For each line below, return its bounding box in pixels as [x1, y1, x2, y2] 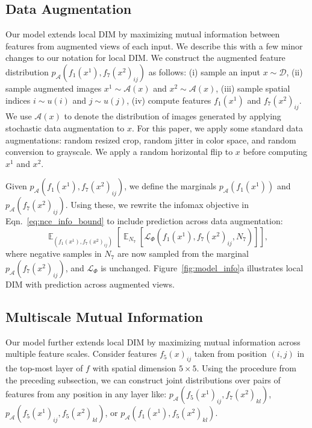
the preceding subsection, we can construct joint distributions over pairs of [5, 373, 281, 386]
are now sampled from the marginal [117, 247, 249, 260]
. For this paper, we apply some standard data [132, 121, 304, 134]
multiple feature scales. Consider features [5, 347, 157, 360]
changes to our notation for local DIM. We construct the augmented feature [5, 51, 285, 64]
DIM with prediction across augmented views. [5, 277, 175, 290]
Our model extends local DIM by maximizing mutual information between [5, 28, 280, 40]
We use [5, 110, 32, 122]
